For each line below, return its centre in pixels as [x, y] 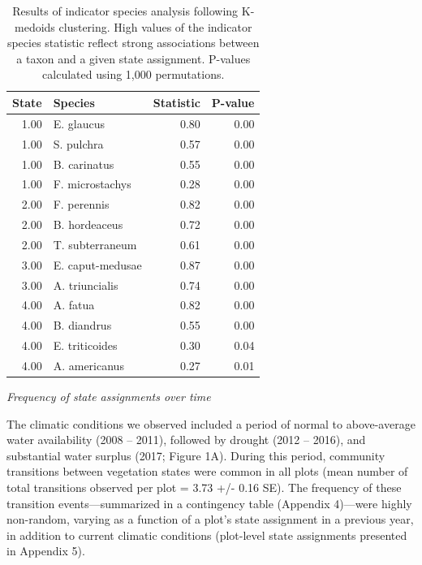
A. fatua [74, 305]
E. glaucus [79, 123]
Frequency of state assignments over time [109, 397]
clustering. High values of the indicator [155, 26]
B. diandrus [82, 325]
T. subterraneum [95, 244]
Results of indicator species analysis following [125, 11]
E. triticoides [85, 345]
